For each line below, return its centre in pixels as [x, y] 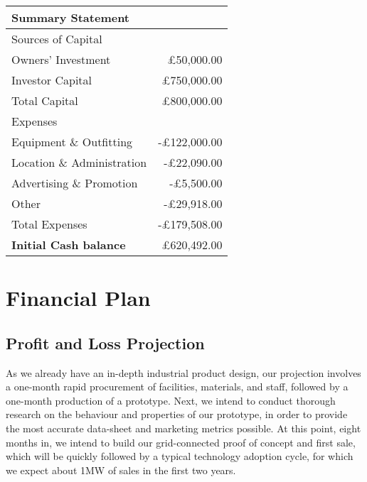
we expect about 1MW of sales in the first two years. [121, 470]
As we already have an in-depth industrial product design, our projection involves [183, 372]
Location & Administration [79, 162]
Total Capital [45, 100]
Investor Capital [52, 80]
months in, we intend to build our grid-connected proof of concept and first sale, [181, 442]
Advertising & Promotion [75, 183]
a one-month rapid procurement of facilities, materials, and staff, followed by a [177, 387]
